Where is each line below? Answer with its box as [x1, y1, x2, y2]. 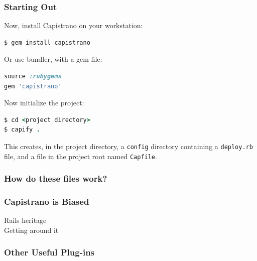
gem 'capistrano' [4, 82, 62, 90]
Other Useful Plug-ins [4, 246, 95, 258]
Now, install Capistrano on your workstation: [4, 20, 143, 31]
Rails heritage [4, 215, 47, 225]
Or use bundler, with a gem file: [4, 54, 102, 64]
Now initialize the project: [4, 97, 84, 108]
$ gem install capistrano [4, 39, 90, 46]
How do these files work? [4, 172, 107, 185]
